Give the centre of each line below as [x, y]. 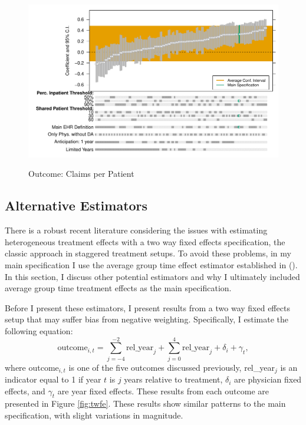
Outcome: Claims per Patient [81, 174]
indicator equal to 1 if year [53, 379]
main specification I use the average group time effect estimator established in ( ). [151, 264]
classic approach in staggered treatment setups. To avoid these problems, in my [148, 253]
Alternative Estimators [76, 205]
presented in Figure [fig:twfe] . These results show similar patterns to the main [145, 403]
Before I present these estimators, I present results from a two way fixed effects [147, 307]
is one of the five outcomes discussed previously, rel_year [172, 367]
